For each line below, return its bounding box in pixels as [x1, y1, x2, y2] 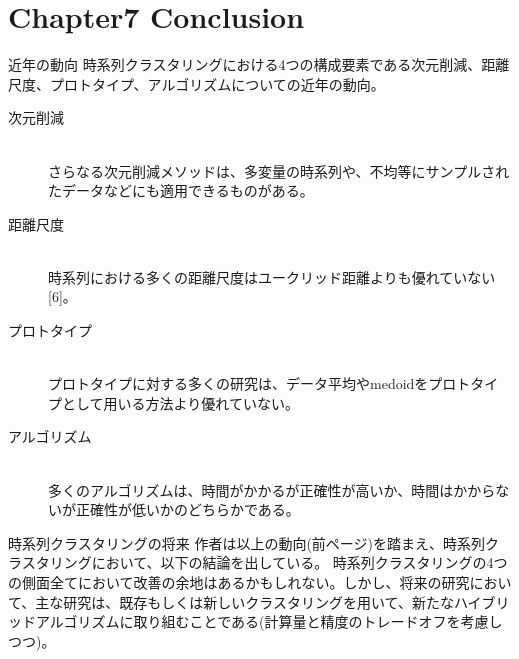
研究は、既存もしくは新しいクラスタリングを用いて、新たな [63, 591, 454, 612]
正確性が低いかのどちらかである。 [75, 499, 300, 520]
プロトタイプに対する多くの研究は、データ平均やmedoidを [48, 373, 429, 394]
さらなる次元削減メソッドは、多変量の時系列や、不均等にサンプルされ [48, 160, 510, 181]
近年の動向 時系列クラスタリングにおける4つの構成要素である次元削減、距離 [8, 54, 510, 75]
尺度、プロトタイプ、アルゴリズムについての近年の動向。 [8, 73, 385, 94]
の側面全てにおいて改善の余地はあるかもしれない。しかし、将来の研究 [8, 572, 470, 592]
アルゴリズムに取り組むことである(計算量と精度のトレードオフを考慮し [35, 611, 503, 632]
